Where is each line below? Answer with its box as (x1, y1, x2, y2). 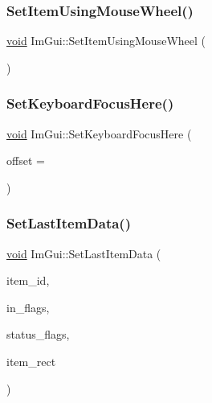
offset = (6, 152, 45, 169)
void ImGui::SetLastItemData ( (6, 245, 161, 261)
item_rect (6, 353, 56, 369)
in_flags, (6, 298, 50, 315)
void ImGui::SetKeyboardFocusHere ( (6, 125, 192, 142)
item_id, (6, 272, 50, 289)
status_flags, (6, 326, 70, 343)
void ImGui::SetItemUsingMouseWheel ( (6, 32, 206, 49)
